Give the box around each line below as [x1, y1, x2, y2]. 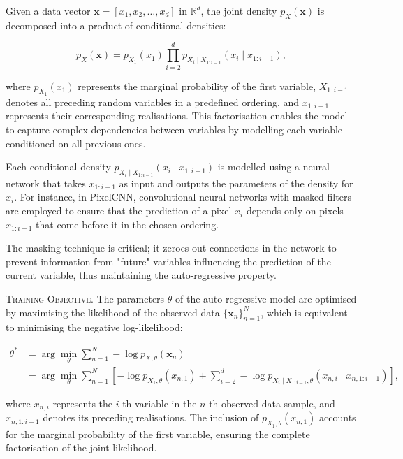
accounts [319, 410, 356, 425]
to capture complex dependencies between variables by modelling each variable [6, 122, 343, 136]
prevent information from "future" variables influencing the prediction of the [6, 254, 331, 268]
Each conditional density [6, 159, 111, 174]
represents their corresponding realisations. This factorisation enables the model [6, 108, 348, 123]
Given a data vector [6, 3, 91, 17]
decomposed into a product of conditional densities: [6, 17, 226, 32]
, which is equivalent [261, 305, 348, 319]
